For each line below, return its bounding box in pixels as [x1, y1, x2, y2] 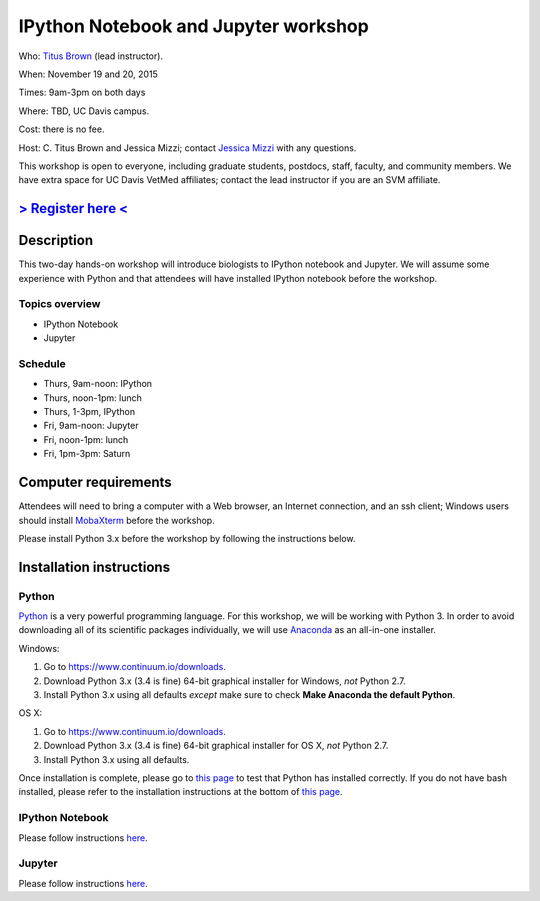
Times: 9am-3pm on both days [18, 86, 146, 99]
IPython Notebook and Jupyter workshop [18, 15, 369, 37]
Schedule [18, 356, 66, 370]
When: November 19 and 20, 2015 [18, 68, 159, 80]
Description [18, 232, 94, 249]
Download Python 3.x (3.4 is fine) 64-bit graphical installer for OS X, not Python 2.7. [43, 740, 389, 752]
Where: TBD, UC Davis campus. [18, 105, 150, 117]
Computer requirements [18, 474, 172, 491]
